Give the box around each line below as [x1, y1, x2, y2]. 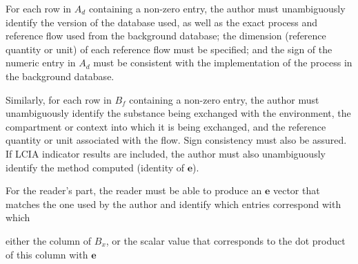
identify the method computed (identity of [6, 160, 185, 174]
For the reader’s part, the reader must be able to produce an [6, 183, 262, 198]
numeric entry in [6, 55, 76, 70]
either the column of [6, 233, 92, 247]
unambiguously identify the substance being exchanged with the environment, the [6, 106, 351, 120]
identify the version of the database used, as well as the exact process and [6, 15, 318, 29]
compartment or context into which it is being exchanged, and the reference [6, 119, 326, 133]
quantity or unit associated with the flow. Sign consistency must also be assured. [6, 133, 347, 147]
